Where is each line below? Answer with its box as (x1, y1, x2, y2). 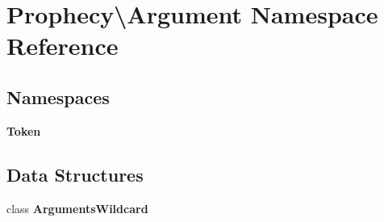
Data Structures (6, 161, 144, 186)
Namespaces (6, 84, 110, 109)
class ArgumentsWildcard (6, 199, 148, 216)
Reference (6, 29, 119, 62)
